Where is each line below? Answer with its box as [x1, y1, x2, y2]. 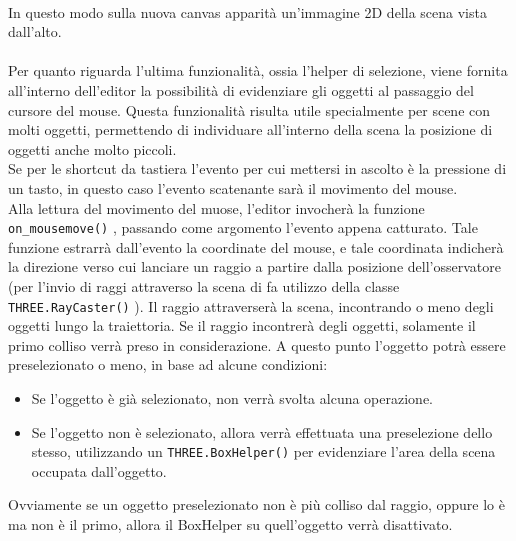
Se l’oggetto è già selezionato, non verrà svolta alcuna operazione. [31, 388, 433, 408]
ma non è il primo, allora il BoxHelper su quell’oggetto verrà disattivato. [8, 514, 453, 535]
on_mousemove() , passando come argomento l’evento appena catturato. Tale [8, 217, 478, 238]
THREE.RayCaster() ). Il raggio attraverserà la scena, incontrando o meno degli [8, 295, 494, 316]
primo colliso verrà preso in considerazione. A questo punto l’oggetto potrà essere [8, 334, 506, 355]
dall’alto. [8, 21, 62, 42]
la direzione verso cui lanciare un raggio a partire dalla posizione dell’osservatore [8, 256, 501, 277]
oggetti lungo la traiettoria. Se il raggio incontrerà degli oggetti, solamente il [8, 315, 476, 336]
